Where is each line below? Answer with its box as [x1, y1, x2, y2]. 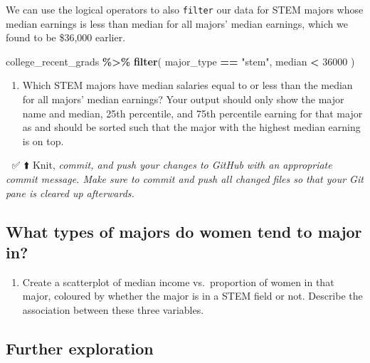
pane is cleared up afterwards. [6, 185, 134, 200]
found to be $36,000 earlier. [6, 30, 126, 45]
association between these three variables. [22, 302, 204, 317]
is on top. [22, 133, 64, 148]
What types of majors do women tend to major [6, 220, 362, 242]
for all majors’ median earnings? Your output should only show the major [22, 92, 344, 107]
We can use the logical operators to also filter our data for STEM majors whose [6, 2, 364, 16]
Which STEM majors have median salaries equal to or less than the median [22, 78, 353, 93]
